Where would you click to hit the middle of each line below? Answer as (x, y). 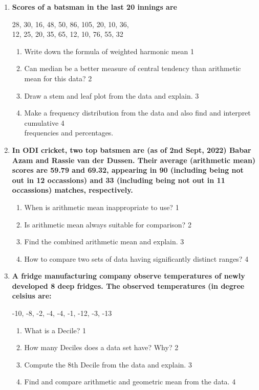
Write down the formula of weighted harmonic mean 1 (109, 51)
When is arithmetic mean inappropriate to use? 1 (102, 207)
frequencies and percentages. (69, 133)
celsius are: (32, 296)
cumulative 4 (44, 122)
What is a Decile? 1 (55, 330)
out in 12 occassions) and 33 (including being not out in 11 (118, 180)
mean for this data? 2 (58, 78)
